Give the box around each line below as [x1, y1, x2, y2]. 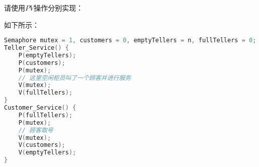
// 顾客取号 [18, 126, 53, 134]
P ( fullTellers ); [18, 111, 73, 119]
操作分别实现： [34, 3, 83, 13]
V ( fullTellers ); [18, 89, 73, 97]
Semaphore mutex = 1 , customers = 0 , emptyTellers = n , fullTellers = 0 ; [4, 37, 256, 44]
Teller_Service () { [4, 44, 69, 52]
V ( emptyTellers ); [18, 149, 76, 156]
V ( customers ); [18, 141, 65, 149]
